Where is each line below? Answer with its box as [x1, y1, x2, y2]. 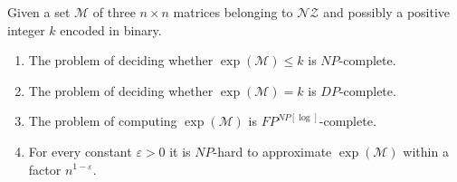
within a [403, 141, 449, 160]
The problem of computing [28, 111, 177, 130]
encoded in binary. [60, 20, 162, 39]
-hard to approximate [213, 141, 332, 160]
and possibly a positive [323, 3, 451, 21]
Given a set [7, 3, 71, 21]
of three [92, 3, 136, 21]
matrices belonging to [173, 3, 293, 21]
